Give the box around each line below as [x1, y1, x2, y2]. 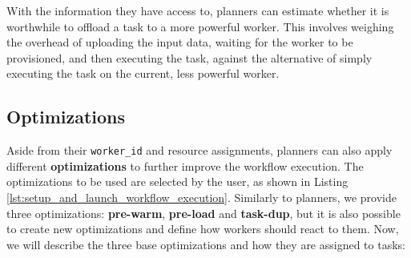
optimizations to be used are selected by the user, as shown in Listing [6, 173, 349, 190]
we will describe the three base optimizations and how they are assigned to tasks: [6, 236, 405, 252]
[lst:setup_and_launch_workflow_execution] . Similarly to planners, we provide [6, 189, 397, 206]
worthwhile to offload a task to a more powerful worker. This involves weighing [6, 18, 394, 34]
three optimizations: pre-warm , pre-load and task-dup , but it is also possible [6, 204, 401, 221]
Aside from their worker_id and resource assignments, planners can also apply [6, 142, 393, 159]
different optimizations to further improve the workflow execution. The [6, 157, 364, 174]
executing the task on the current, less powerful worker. [6, 65, 280, 82]
